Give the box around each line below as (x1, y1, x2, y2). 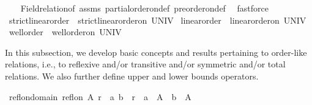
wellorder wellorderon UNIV (9, 25, 122, 38)
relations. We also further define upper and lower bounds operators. (5, 69, 259, 82)
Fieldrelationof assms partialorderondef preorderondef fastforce (20, 2, 269, 14)
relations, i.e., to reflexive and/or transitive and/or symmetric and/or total (5, 58, 286, 70)
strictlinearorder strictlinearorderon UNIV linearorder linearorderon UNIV (9, 13, 306, 26)
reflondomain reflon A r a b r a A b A (9, 90, 191, 103)
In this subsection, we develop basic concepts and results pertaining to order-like (5, 46, 307, 58)
